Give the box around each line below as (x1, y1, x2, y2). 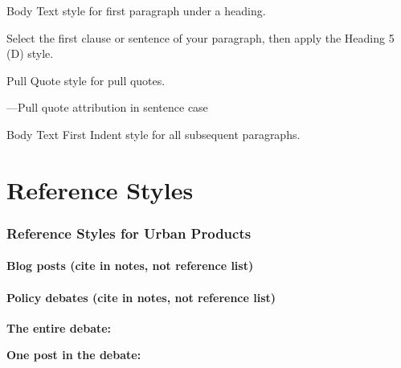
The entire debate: (6, 319, 112, 336)
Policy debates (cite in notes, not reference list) (6, 288, 276, 305)
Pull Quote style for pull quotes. (6, 72, 166, 88)
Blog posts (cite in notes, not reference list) (6, 257, 254, 274)
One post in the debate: (6, 346, 141, 363)
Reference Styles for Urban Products (6, 223, 252, 243)
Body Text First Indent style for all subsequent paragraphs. (6, 125, 301, 142)
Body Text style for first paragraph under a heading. (6, 2, 266, 18)
